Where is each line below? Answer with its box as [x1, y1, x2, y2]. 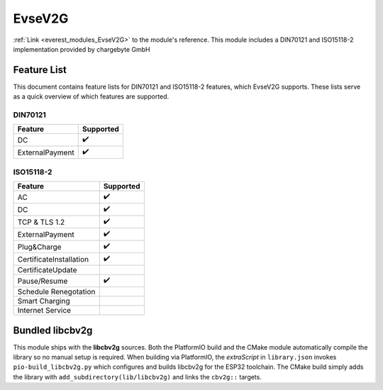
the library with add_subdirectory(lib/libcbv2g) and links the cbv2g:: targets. [13, 372, 262, 381]
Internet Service [17, 306, 71, 316]
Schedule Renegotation [17, 287, 96, 297]
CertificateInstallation [17, 254, 89, 264]
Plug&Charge [17, 242, 62, 252]
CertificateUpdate [17, 265, 77, 275]
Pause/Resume [17, 276, 68, 286]
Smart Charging [17, 296, 70, 306]
